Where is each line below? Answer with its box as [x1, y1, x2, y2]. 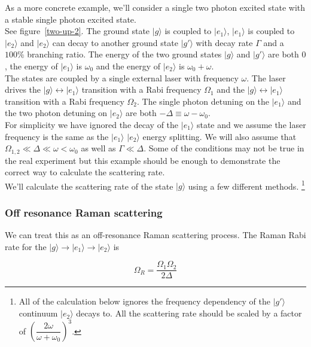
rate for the [5, 240, 47, 252]
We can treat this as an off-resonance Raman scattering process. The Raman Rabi [5, 229, 306, 241]
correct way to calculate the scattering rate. [5, 166, 165, 178]
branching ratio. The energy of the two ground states [27, 48, 222, 60]
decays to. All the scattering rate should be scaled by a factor [76, 307, 302, 319]
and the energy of [96, 59, 161, 72]
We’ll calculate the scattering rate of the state [5, 179, 173, 192]
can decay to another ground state [52, 36, 178, 48]
